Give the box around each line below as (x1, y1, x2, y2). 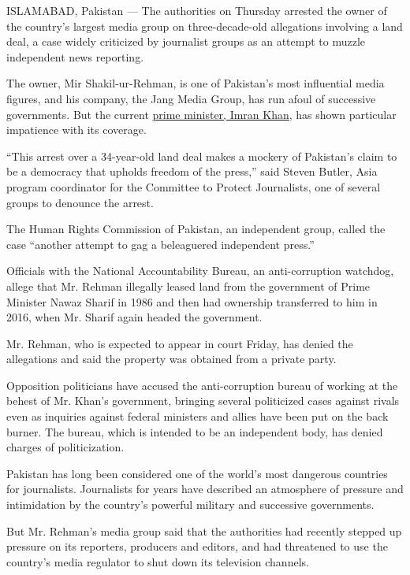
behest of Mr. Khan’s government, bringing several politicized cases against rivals (6, 392, 400, 409)
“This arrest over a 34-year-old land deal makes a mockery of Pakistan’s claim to (6, 147, 397, 164)
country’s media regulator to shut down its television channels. (6, 553, 309, 569)
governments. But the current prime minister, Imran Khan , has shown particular (6, 106, 397, 122)
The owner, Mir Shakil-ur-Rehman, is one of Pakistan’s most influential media (6, 75, 385, 91)
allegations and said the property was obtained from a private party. (6, 351, 337, 367)
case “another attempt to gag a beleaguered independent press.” (6, 236, 315, 252)
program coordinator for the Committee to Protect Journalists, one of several (6, 178, 381, 195)
